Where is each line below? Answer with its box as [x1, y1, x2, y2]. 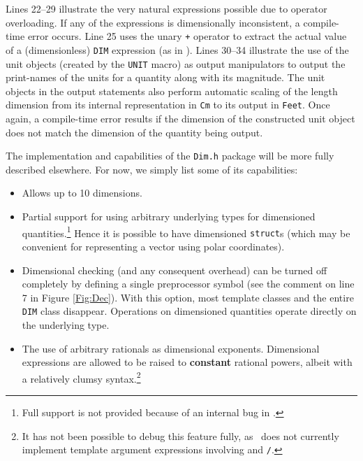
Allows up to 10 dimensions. [22, 185, 142, 200]
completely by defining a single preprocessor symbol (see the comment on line [22, 276, 355, 291]
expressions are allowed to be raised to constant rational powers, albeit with [22, 355, 353, 369]
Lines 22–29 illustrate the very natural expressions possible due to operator [6, 1, 327, 15]
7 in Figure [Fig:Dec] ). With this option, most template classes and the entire [22, 290, 354, 304]
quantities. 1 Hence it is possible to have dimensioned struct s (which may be [22, 223, 350, 240]
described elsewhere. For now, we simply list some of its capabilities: [6, 162, 298, 176]
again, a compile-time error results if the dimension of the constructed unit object [6, 111, 355, 125]
